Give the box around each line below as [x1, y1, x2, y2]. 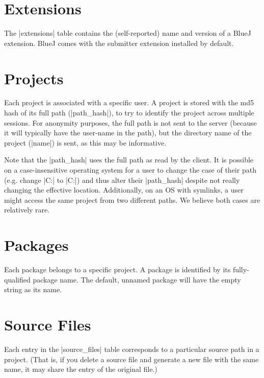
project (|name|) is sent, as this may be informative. [4, 137, 167, 148]
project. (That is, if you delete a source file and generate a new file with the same [4, 353, 259, 364]
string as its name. [4, 284, 62, 295]
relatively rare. [4, 204, 50, 215]
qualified [4, 274, 31, 285]
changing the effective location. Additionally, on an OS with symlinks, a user [4, 184, 244, 195]
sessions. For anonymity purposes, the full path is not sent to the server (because [4, 117, 257, 128]
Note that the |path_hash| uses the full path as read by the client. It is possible [4, 154, 254, 165]
